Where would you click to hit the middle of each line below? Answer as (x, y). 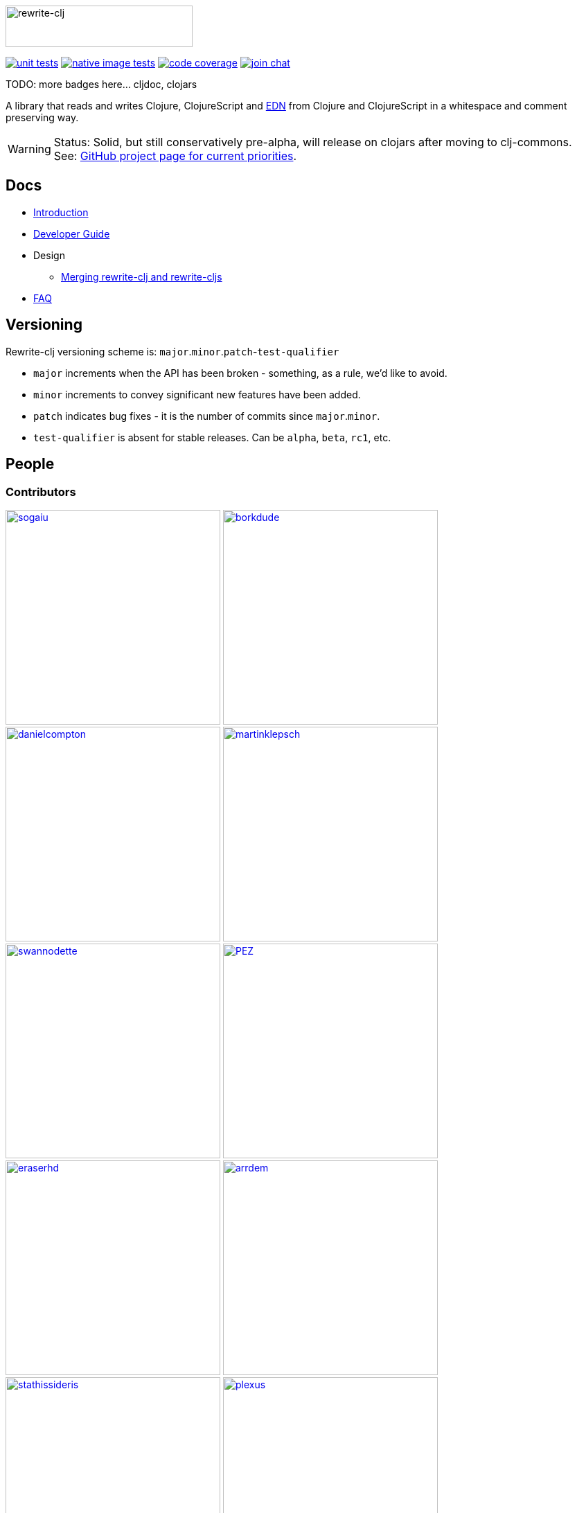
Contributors (41, 492)
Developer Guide (72, 233)
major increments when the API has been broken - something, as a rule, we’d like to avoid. (240, 373)
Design (49, 255)
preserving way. (42, 117)
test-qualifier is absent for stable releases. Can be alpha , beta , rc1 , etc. (212, 437)
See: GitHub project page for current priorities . (175, 156)
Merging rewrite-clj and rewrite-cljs (142, 276)
